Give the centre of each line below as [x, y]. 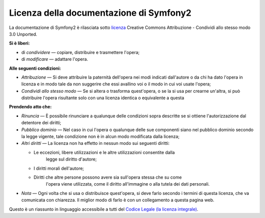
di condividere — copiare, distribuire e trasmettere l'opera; [80, 52]
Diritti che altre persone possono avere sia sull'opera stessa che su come [108, 177]
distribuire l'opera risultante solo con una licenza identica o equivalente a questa [103, 98]
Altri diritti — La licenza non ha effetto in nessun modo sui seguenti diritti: [95, 143]
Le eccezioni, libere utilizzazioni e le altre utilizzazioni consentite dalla [104, 152]
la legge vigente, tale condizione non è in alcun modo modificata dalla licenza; [100, 136]
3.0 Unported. [23, 34]
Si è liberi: [19, 43]
